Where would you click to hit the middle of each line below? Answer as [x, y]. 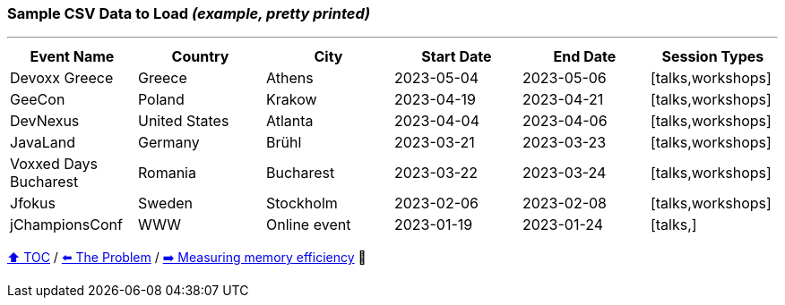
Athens [289, 78]
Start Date [457, 57]
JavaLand [43, 143]
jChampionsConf [66, 225]
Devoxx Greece [62, 78]
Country [200, 57]
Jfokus [33, 203]
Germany [168, 143]
